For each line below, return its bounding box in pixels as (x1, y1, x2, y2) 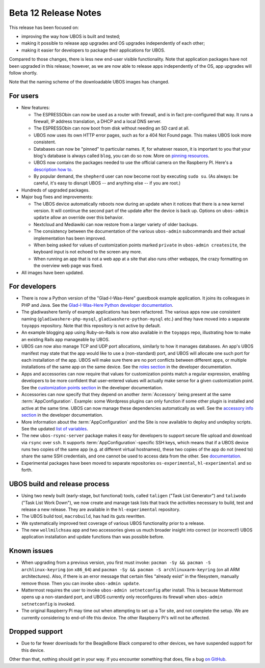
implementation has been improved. (33, 235, 106, 241)
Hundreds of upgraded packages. (21, 187, 90, 193)
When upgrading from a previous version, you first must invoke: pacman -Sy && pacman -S (21, 560, 211, 565)
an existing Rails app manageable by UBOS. (21, 336, 110, 342)
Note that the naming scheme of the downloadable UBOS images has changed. (9, 79, 169, 85)
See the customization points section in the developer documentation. (21, 384, 163, 390)
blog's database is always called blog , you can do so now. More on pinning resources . (33, 153, 210, 159)
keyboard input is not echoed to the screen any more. (33, 249, 142, 255)
